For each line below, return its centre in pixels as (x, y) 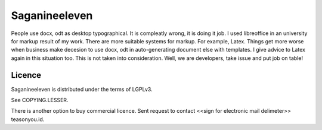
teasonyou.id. (28, 119)
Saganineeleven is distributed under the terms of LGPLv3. (82, 89)
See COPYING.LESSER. (40, 100)
